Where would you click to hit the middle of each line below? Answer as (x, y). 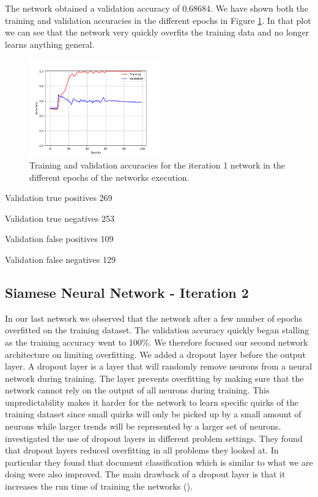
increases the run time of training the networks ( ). (99, 486)
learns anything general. (50, 44)
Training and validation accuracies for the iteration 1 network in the (157, 165)
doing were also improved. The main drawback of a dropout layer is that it (145, 474)
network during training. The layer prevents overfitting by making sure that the (154, 378)
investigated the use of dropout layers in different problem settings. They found (154, 438)
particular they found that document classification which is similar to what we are (159, 462)
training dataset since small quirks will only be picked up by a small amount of (153, 414)
